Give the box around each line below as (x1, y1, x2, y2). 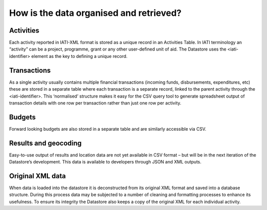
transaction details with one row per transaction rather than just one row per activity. (9, 100, 181, 106)
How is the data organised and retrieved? (9, 7, 181, 18)
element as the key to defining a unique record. (31, 53, 128, 59)
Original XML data (9, 171, 66, 180)
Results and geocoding (9, 139, 82, 147)
